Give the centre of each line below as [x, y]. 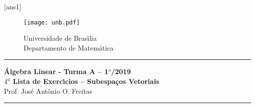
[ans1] [13, 6]
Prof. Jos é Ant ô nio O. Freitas [48, 91]
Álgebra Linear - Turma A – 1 [56, 71]
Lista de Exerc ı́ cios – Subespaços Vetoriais [86, 81]
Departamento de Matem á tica [69, 47]
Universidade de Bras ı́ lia [60, 38]
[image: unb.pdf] [52, 22]
